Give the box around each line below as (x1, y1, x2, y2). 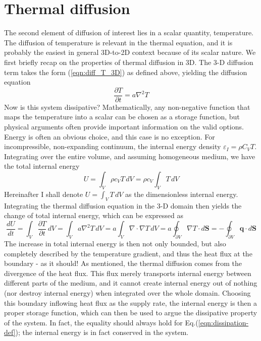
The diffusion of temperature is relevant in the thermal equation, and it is (4, 37, 233, 47)
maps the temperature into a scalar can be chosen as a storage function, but (4, 111, 240, 122)
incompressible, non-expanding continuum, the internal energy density (4, 141, 221, 152)
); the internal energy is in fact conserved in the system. (15, 327, 189, 337)
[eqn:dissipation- (198, 317, 249, 327)
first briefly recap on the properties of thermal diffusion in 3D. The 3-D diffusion (4, 56, 253, 67)
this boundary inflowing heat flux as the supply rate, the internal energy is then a (4, 297, 257, 308)
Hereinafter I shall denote (4, 188, 83, 199)
